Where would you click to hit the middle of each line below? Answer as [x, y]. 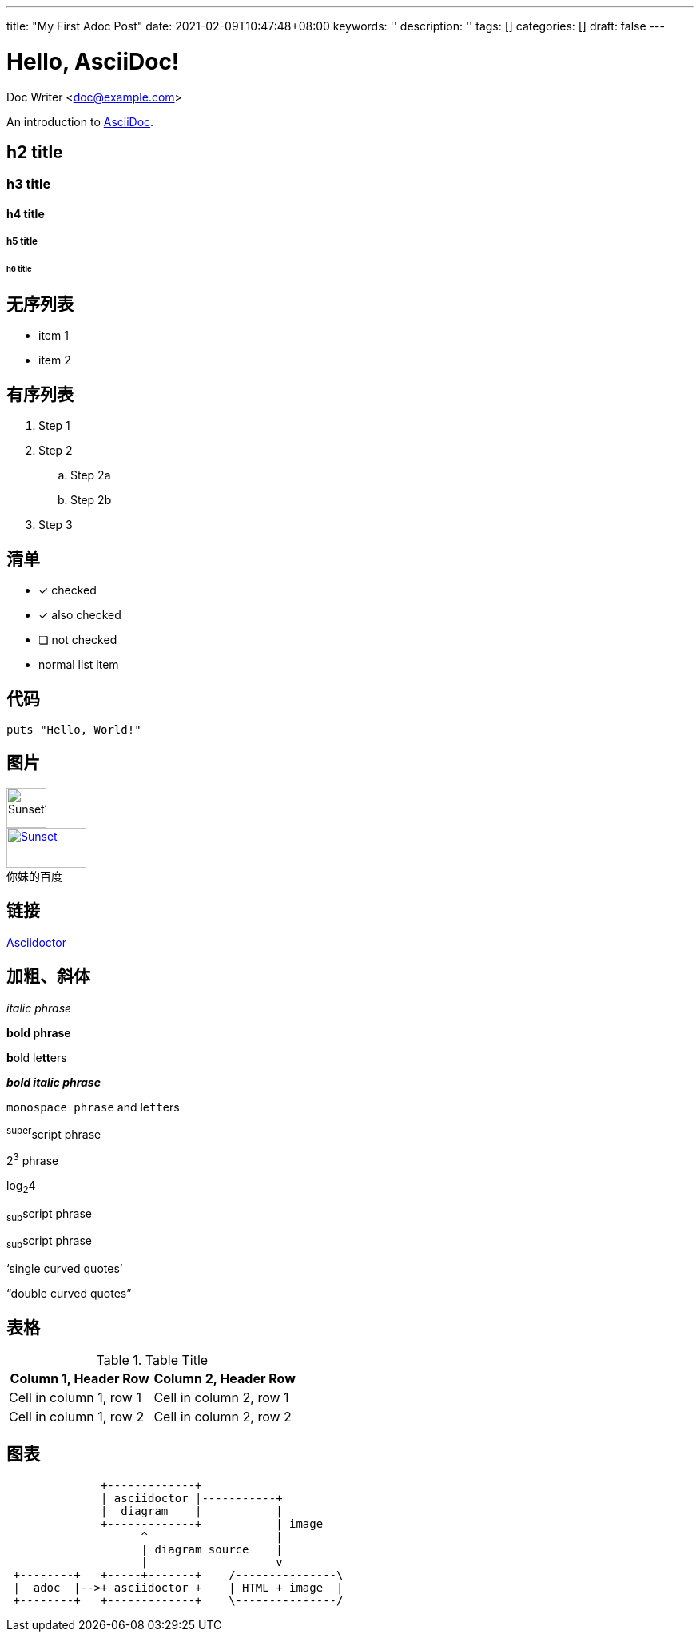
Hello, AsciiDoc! [93, 61]
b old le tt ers [37, 1057]
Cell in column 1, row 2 [77, 1417]
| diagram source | [212, 1549]
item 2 [55, 360]
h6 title [19, 269]
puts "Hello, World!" [74, 729]
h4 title [26, 213]
